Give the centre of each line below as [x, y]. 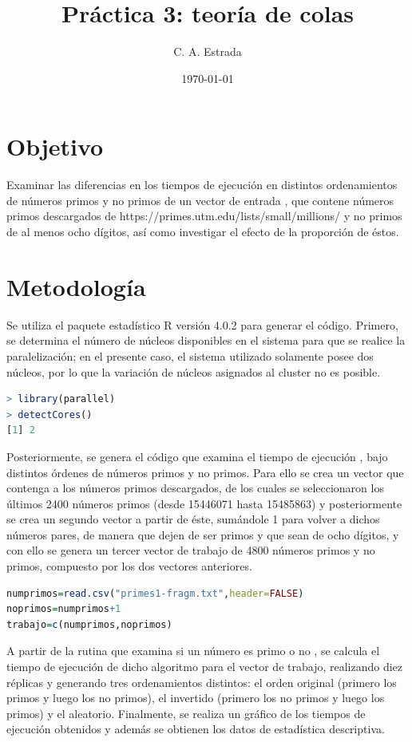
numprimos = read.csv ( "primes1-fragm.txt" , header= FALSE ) [155, 593]
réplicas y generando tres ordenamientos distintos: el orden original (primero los [202, 682]
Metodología [76, 286]
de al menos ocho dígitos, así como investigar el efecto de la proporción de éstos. [203, 232]
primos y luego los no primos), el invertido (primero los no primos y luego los [196, 698]
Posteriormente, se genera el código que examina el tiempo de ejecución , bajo [197, 456]
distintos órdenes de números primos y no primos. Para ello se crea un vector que [205, 472]
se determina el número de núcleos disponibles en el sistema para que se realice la [206, 340]
